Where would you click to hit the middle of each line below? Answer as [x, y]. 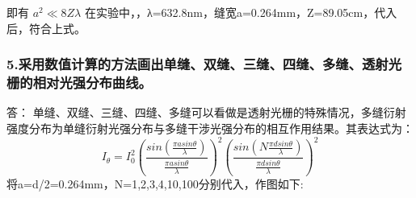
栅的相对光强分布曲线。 [79, 82]
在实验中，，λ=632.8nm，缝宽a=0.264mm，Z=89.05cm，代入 [241, 12]
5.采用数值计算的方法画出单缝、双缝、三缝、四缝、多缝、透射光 [204, 64]
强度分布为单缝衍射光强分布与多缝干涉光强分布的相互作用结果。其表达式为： [210, 128]
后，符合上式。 [46, 28]
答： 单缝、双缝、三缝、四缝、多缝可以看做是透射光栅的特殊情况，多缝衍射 [206, 112]
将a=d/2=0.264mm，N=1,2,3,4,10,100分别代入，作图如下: [155, 183]
